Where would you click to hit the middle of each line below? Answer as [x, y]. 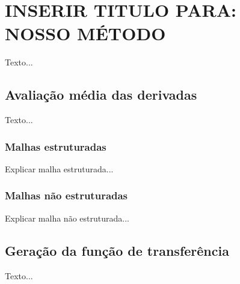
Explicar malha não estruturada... [67, 218]
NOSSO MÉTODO [85, 33]
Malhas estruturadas [56, 146]
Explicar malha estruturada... [59, 168]
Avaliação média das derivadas [101, 95]
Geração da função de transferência [117, 250]
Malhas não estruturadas [66, 195]
